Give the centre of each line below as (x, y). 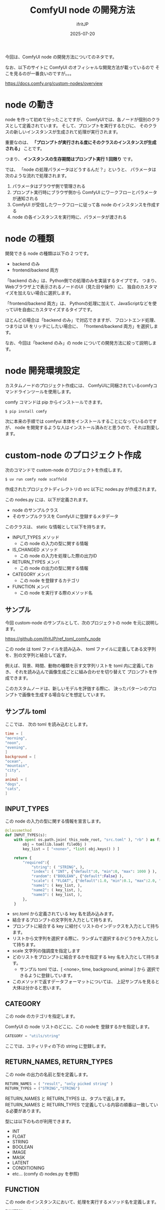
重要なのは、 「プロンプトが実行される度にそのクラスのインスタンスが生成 (81, 142)
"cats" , (13, 789)
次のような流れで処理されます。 (37, 175)
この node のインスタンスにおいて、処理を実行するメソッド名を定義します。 (82, 1202)
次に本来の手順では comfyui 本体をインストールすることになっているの (77, 421)
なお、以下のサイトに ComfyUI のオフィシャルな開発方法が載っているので (80, 67)
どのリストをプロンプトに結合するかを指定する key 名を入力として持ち (83, 957)
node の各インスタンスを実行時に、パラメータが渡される (69, 217)
